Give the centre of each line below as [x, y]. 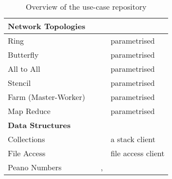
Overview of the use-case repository [86, 7]
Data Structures [39, 125]
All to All [24, 69]
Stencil [19, 83]
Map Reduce [29, 111]
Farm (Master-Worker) [47, 97]
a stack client [133, 139]
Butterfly [23, 55]
